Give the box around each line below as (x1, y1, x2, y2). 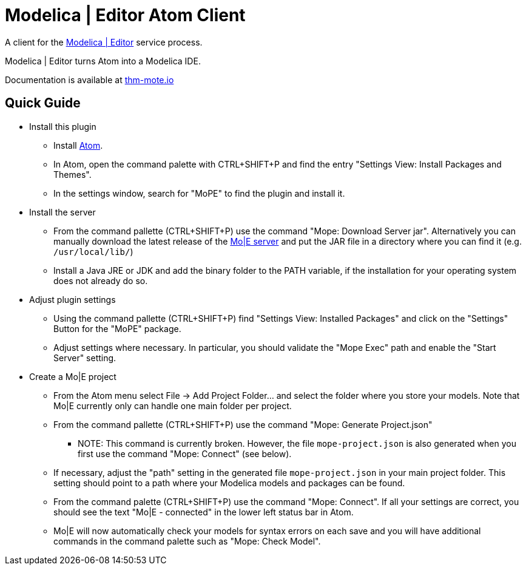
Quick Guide (5, 95, 81, 111)
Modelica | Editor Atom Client (5, 5, 246, 25)
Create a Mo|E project (29, 371, 116, 382)
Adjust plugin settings (29, 294, 116, 305)
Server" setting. (53, 352, 116, 363)
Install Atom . (53, 140, 103, 151)
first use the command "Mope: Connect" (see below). (78, 448, 292, 459)
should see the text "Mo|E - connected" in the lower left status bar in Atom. (53, 506, 354, 517)
